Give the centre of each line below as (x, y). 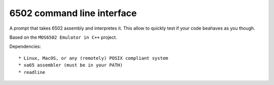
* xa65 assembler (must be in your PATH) (71, 65)
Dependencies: (25, 47)
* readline (32, 72)
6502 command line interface (73, 13)
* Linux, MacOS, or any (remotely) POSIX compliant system (93, 58)
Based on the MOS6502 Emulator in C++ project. (63, 37)
